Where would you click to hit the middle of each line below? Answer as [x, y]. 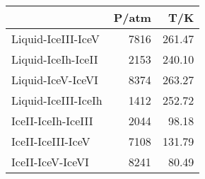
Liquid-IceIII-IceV [55, 39]
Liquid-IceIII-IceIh [57, 100]
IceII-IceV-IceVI [50, 162]
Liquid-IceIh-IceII [55, 59]
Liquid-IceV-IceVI [55, 80]
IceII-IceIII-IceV [51, 141]
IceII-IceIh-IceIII [52, 121]
